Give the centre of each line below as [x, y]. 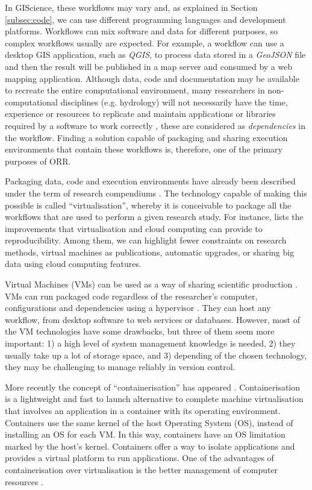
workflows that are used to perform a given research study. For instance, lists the [154, 217]
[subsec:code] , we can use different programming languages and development [145, 19]
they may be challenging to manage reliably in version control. [120, 367]
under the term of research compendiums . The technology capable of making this [156, 193]
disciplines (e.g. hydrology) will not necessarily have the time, [174, 102]
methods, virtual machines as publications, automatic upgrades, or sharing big [150, 252]
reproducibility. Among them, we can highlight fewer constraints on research [146, 240]
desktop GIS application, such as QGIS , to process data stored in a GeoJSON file [155, 55]
